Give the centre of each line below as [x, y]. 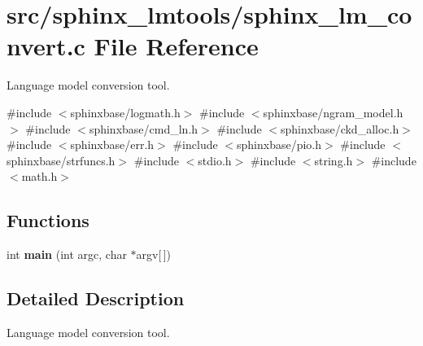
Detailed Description [96, 298]
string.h [334, 160]
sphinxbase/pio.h [279, 145]
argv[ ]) [154, 254]
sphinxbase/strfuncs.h [61, 160]
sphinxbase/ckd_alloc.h [340, 128]
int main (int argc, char [67, 254]
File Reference [176, 46]
